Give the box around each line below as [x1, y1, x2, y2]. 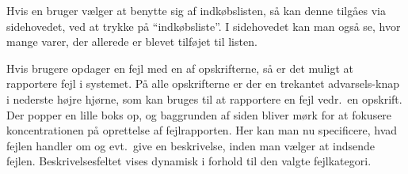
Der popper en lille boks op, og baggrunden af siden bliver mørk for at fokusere [6, 106, 392, 123]
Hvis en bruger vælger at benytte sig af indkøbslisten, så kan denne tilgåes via [6, 2, 386, 18]
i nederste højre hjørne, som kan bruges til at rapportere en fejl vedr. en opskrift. [6, 90, 402, 107]
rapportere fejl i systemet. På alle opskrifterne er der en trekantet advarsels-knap [6, 75, 399, 92]
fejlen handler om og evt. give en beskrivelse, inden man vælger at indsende [6, 137, 376, 153]
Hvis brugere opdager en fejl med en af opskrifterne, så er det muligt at [6, 59, 353, 76]
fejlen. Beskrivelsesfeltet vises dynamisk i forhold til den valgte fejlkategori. [6, 153, 372, 169]
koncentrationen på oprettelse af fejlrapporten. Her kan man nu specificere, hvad [6, 122, 398, 138]
